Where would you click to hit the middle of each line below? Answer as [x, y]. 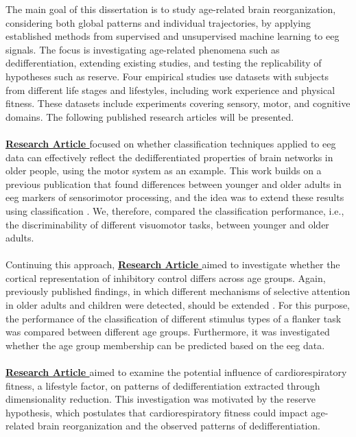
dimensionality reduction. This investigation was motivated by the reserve [161, 399]
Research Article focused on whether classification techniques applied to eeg [171, 143]
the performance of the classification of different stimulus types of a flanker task [174, 318]
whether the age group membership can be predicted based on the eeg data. [165, 345]
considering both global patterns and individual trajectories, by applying [158, 22]
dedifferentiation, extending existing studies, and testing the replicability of [164, 63]
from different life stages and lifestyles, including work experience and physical [170, 90]
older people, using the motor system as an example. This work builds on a [164, 170]
